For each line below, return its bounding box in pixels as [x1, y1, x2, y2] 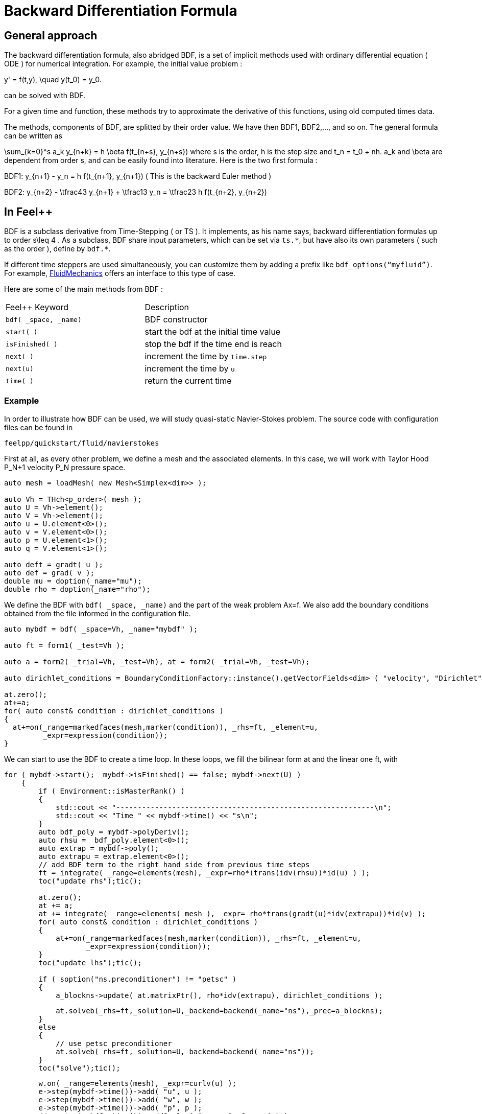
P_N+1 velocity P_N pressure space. [4, 462, 126, 472]
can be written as [4, 131, 62, 141]
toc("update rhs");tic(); [38, 876, 142, 885]
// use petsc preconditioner [56, 1039, 172, 1048]
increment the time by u [144, 363, 235, 374]
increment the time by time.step [144, 351, 267, 362]
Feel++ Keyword [6, 302, 69, 313]
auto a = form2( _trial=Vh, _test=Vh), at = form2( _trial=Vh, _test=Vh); [4, 657, 310, 666]
